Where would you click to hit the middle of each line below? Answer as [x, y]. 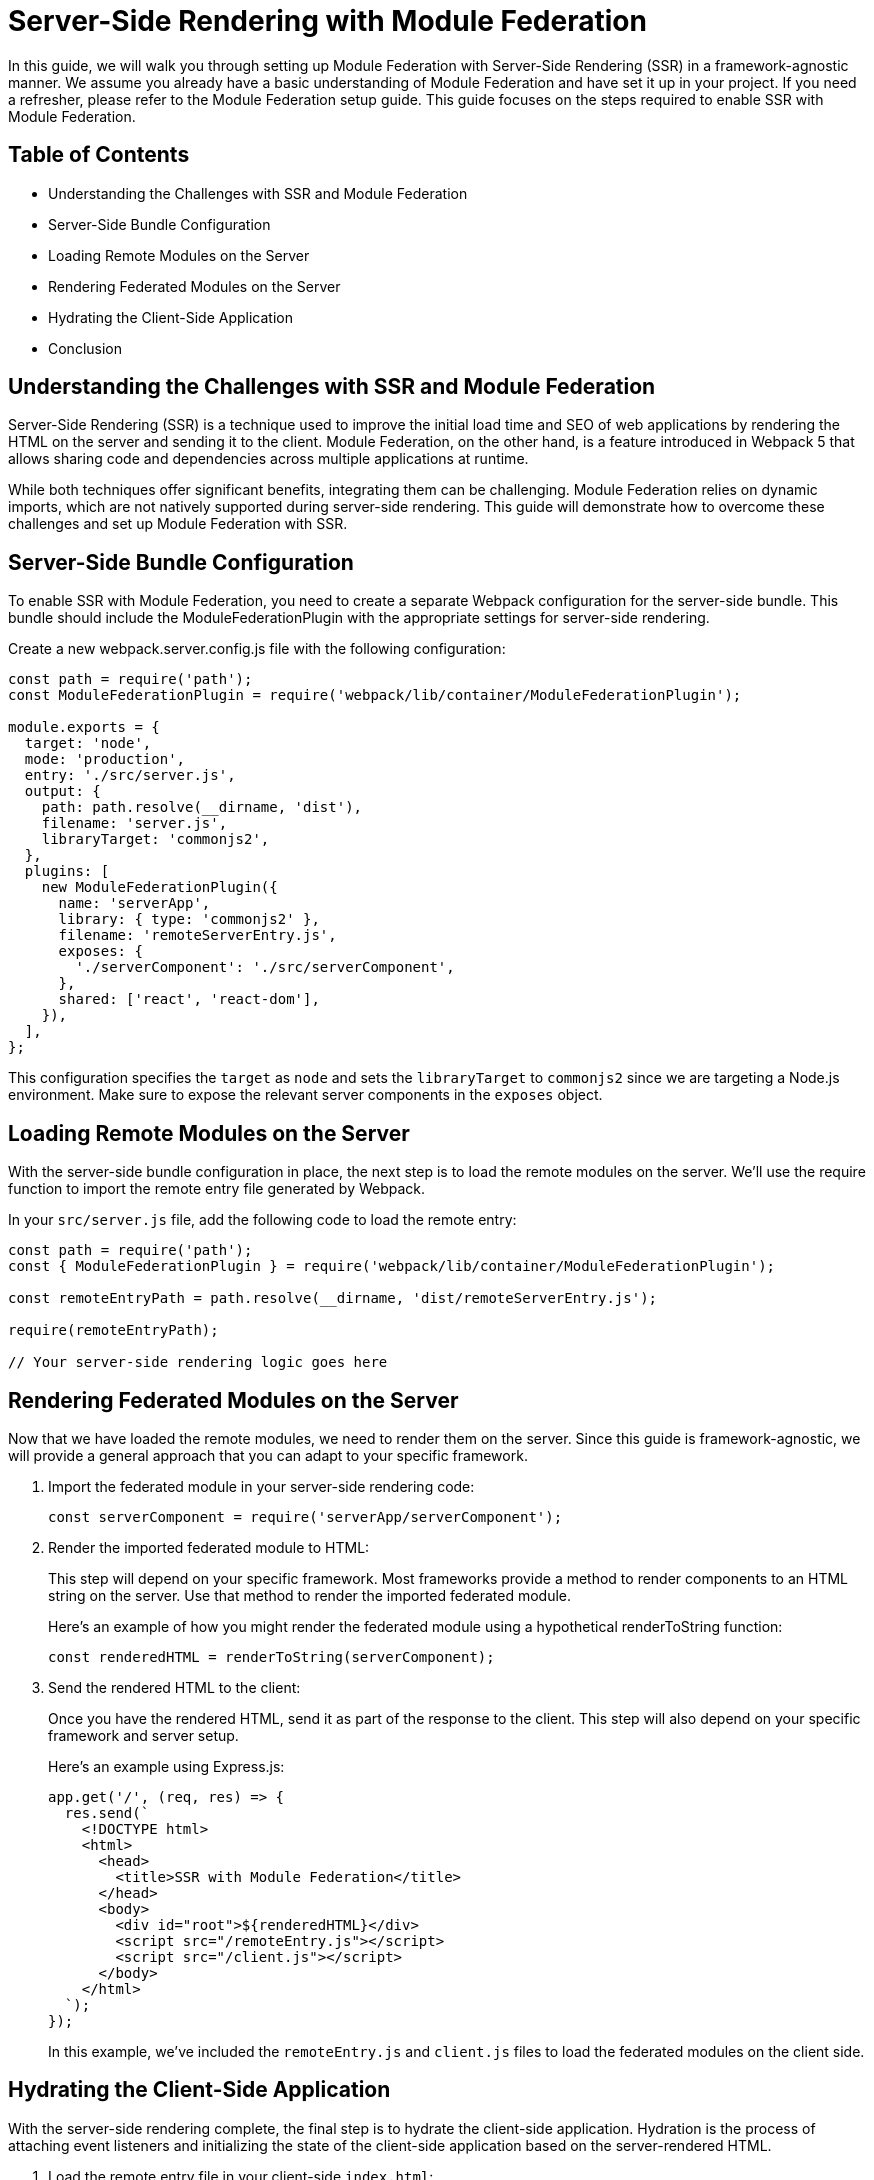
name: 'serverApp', [134, 903]
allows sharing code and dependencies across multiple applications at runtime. [268, 459]
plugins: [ [67, 871]
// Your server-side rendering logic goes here [198, 1362]
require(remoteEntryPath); [113, 1330]
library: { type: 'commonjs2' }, [189, 919]
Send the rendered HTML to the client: [174, 1687]
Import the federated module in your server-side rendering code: [261, 1486]
